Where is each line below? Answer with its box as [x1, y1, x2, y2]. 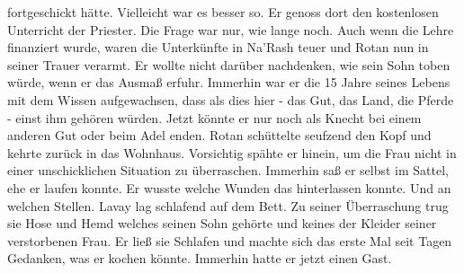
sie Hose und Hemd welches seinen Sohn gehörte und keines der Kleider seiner [7, 214, 437, 233]
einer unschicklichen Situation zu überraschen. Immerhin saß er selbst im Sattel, [7, 161, 449, 180]
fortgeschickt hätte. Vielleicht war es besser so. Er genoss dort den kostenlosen [7, 3, 439, 21]
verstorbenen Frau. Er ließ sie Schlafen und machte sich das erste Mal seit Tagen [7, 231, 452, 250]
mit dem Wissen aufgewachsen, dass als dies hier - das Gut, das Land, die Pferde [7, 90, 454, 109]
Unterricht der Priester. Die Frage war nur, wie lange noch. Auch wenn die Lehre [7, 20, 454, 39]
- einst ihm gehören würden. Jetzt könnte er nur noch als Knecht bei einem [7, 108, 422, 127]
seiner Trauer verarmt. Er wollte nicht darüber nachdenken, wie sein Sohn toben [7, 55, 451, 74]
